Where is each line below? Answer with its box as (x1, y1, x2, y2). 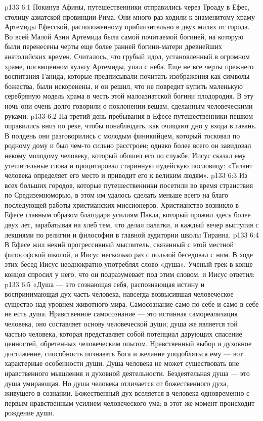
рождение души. (5, 407, 55, 418)
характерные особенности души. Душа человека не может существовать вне (5, 358, 239, 368)
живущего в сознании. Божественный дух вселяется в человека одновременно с (5, 388, 250, 398)
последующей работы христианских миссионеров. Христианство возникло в (5, 199, 239, 210)
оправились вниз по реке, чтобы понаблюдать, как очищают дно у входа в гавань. (5, 120, 257, 131)
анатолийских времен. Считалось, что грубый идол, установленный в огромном (5, 51, 250, 61)
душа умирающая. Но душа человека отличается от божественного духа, (5, 378, 229, 388)
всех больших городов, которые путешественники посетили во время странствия (5, 179, 253, 190)
